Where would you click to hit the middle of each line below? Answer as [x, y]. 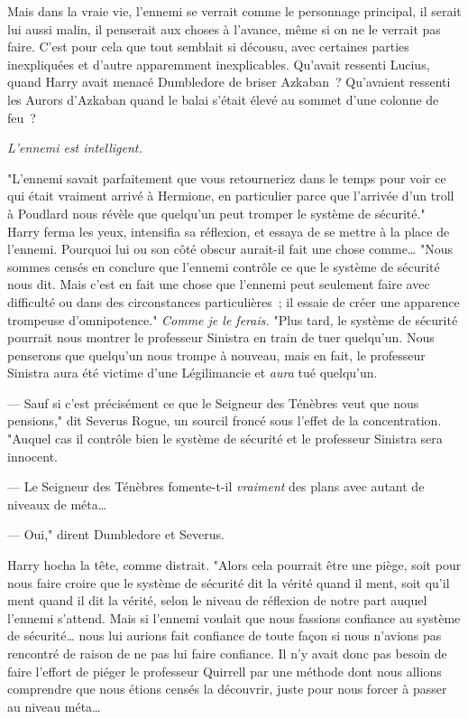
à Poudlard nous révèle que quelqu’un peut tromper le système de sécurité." [216, 213]
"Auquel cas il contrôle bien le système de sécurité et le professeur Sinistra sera [225, 439]
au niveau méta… [54, 706]
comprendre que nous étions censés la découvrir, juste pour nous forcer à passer [227, 689]
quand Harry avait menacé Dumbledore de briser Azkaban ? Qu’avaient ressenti [229, 82]
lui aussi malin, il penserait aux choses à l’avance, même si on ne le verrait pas [224, 28]
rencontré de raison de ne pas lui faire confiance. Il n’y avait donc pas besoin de [227, 653]
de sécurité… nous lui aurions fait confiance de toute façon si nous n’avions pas [225, 635]
